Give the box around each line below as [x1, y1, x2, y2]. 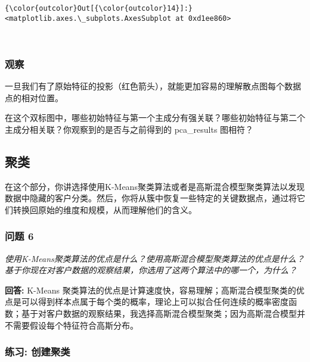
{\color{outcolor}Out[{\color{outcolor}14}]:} [5, 4, 193, 13]
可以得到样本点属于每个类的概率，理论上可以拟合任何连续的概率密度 [21, 295, 289, 308]
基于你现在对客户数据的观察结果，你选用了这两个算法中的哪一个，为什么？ [5, 264, 297, 276]
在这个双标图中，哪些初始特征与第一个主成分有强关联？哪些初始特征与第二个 [5, 111, 305, 124]
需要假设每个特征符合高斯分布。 [13, 319, 138, 331]
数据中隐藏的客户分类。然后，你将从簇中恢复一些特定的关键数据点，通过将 [5, 192, 297, 204]
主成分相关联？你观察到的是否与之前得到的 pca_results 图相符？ [5, 123, 254, 135]
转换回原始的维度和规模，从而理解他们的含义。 [13, 203, 197, 216]
